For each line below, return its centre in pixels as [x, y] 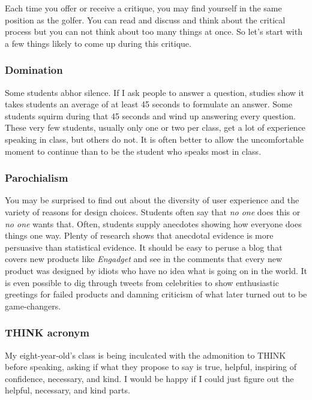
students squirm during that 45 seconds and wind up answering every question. [150, 115]
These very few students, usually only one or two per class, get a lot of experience [155, 127]
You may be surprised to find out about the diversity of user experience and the [152, 200]
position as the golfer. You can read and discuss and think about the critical [145, 19]
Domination [34, 70]
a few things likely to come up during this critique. [98, 43]
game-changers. [33, 306]
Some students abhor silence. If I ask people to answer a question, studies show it [154, 92]
